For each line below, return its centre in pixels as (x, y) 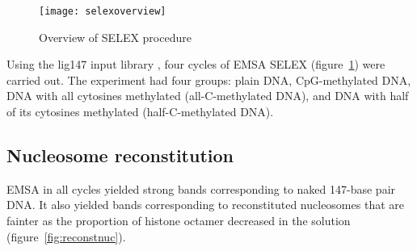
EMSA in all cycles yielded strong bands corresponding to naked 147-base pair (201, 188)
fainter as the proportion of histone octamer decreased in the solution (179, 221)
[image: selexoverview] (103, 11)
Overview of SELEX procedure (115, 37)
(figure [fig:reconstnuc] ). (66, 236)
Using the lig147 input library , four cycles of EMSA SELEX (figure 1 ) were (196, 64)
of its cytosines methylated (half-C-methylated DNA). (140, 112)
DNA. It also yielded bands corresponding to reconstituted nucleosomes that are (205, 205)
